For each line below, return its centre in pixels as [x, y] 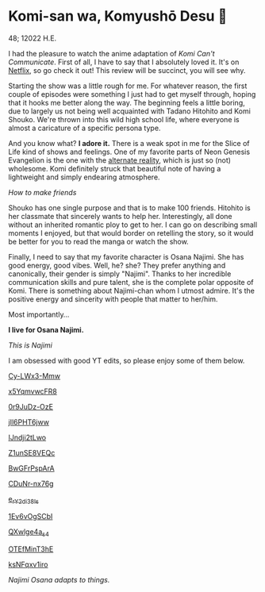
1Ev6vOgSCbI [31, 516]
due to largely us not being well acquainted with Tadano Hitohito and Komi [130, 111]
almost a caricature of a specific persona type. [84, 128]
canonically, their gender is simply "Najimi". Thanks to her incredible [120, 274]
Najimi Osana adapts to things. [59, 579]
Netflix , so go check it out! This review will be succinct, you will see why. [127, 70]
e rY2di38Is [24, 500]
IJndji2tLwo [27, 437]
